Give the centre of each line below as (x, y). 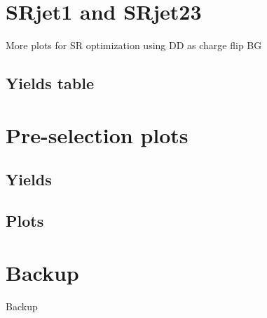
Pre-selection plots (97, 134)
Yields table (50, 83)
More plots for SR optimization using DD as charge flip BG (134, 45)
